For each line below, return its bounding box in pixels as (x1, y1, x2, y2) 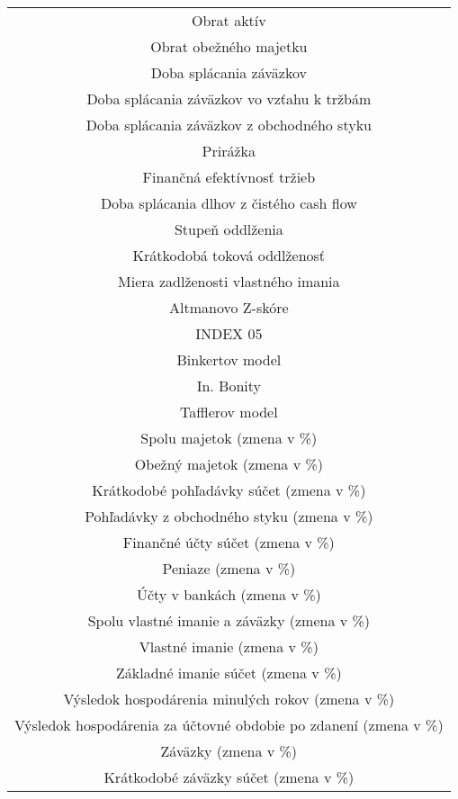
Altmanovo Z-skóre (169, 297, 289, 318)
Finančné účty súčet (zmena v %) (122, 532, 335, 552)
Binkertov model (176, 349, 282, 370)
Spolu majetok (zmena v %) (140, 427, 318, 448)
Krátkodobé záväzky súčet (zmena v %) (103, 767, 355, 787)
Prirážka (202, 140, 256, 161)
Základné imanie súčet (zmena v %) (115, 662, 342, 683)
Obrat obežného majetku (150, 36, 308, 57)
